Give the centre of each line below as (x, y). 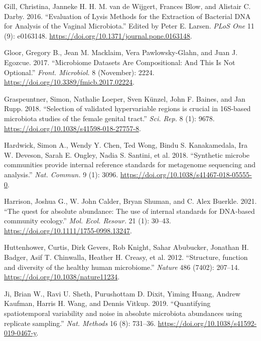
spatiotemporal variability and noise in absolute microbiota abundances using (123, 313)
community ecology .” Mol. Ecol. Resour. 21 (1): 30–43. (88, 221)
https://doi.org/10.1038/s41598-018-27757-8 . (73, 128)
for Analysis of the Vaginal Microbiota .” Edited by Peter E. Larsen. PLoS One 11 (129, 26)
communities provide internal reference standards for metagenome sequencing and (130, 164)
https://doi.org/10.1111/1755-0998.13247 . (68, 230)
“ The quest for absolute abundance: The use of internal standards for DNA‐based (129, 211)
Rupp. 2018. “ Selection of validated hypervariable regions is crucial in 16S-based (127, 108)
